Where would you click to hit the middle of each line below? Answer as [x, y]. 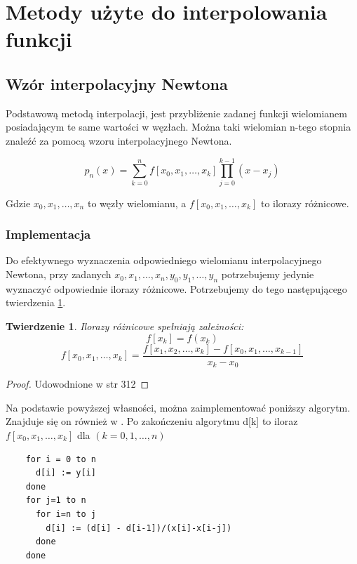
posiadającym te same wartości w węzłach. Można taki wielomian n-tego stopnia [178, 127]
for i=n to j [66, 514]
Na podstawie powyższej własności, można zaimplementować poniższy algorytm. [178, 407]
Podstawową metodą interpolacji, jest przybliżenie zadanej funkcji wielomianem [176, 113]
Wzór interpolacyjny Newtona [117, 83]
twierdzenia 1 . [36, 302]
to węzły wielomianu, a [137, 203]
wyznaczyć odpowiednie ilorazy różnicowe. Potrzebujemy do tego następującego [176, 288]
